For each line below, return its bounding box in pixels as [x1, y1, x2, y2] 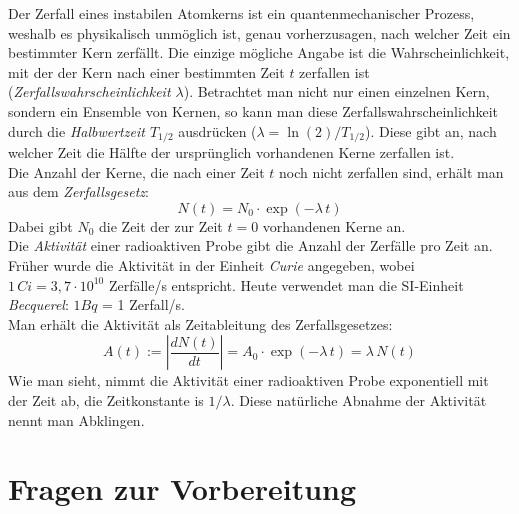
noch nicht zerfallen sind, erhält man [278, 161, 504, 182]
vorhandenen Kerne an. [262, 215, 406, 236]
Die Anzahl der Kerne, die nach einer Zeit [8, 161, 265, 182]
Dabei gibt [8, 215, 73, 236]
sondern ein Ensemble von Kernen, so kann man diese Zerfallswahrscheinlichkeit [8, 100, 499, 121]
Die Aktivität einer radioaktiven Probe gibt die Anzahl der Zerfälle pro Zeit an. [8, 235, 493, 256]
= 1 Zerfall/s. [102, 294, 186, 315]
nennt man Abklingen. [8, 409, 145, 430]
